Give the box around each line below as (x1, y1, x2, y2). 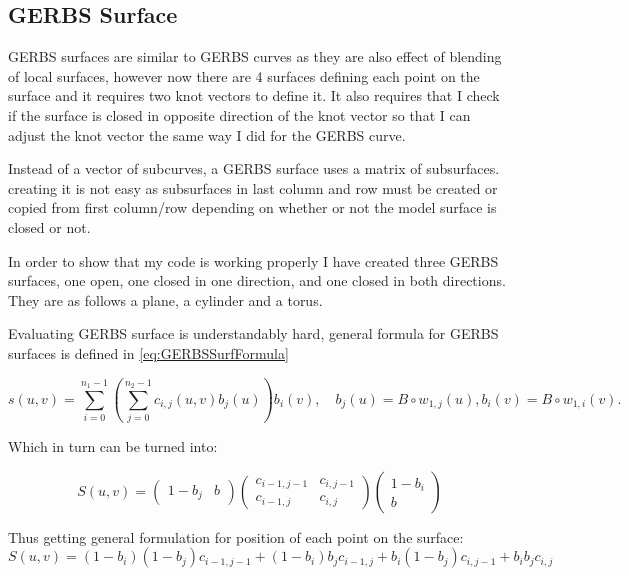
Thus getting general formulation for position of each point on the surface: (8, 526, 464, 547)
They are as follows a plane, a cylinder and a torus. (8, 289, 323, 310)
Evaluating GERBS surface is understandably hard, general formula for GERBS (8, 323, 499, 344)
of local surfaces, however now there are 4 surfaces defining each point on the (8, 65, 480, 86)
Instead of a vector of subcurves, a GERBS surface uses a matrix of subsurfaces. (8, 158, 500, 179)
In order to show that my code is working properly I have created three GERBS (8, 250, 499, 271)
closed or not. (8, 216, 91, 237)
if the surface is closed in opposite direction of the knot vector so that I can (8, 104, 471, 125)
